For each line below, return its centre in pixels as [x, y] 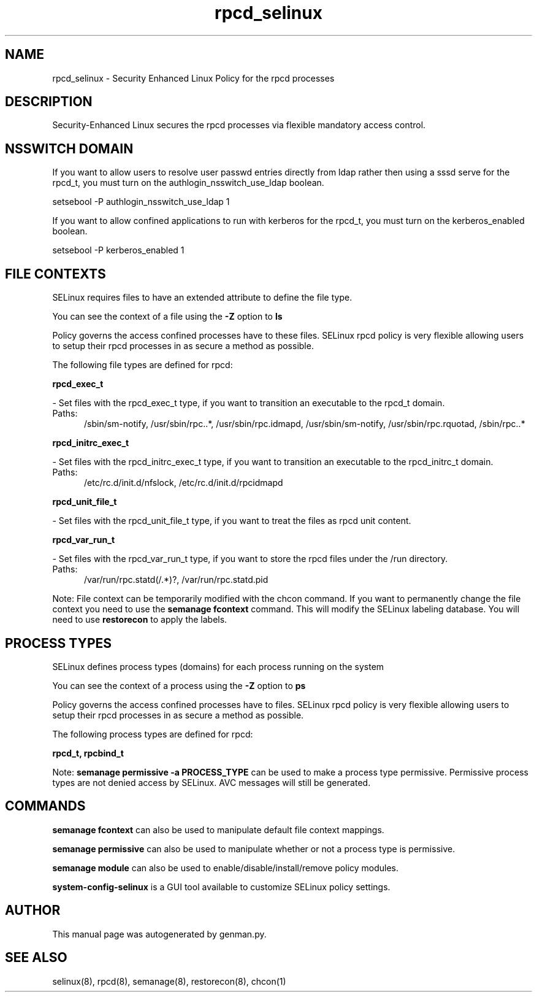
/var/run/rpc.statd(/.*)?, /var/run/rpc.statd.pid [176, 580]
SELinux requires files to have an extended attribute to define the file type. [202, 298]
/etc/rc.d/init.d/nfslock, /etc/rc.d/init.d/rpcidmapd [184, 483]
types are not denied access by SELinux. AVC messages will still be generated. [211, 782]
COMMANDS [45, 806]
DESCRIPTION [49, 102]
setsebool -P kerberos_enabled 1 [118, 250]
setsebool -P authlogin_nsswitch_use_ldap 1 [141, 202]
